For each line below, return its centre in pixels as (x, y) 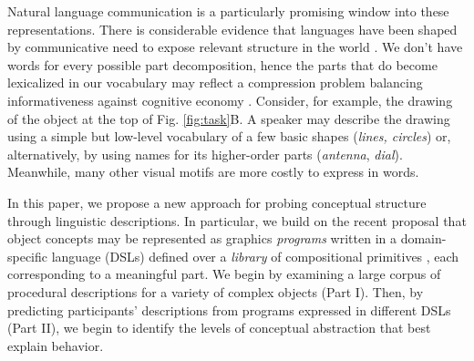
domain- (423, 238)
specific (28, 256)
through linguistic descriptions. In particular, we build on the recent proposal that (237, 220)
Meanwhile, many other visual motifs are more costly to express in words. (213, 172)
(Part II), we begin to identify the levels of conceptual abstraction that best (219, 328)
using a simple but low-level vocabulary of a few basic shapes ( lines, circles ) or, (229, 136)
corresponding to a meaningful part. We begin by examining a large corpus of (224, 274)
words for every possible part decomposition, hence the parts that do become (222, 64)
